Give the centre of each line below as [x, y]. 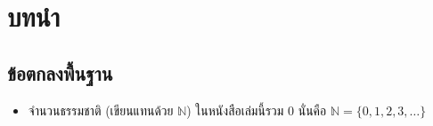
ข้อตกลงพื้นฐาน [60, 72]
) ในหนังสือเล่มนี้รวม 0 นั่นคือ [257, 110]
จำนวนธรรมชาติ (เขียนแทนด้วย [101, 110]
